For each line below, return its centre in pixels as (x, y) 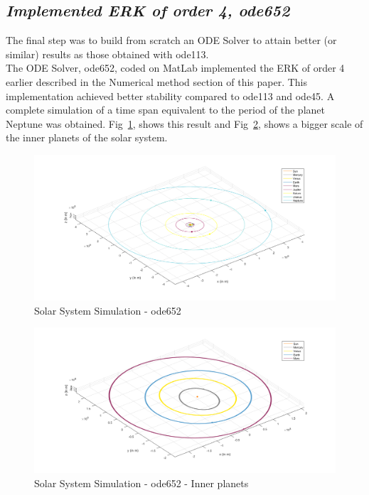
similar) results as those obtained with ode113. (107, 54)
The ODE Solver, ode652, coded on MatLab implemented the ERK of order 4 (175, 68)
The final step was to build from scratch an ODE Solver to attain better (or (171, 40)
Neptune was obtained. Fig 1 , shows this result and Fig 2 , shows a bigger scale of (184, 123)
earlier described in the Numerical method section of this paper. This (157, 81)
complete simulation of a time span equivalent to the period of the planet (165, 110)
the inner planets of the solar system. (87, 137)
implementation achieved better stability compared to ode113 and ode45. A (170, 96)
